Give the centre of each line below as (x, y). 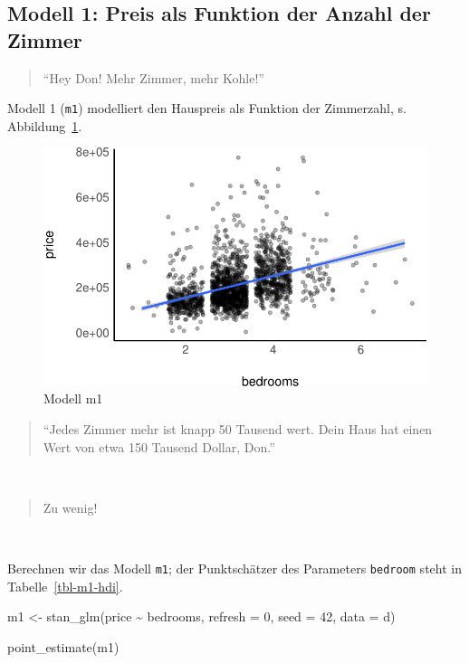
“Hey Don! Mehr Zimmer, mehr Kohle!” (153, 77)
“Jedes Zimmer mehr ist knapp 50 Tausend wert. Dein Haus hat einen (238, 428)
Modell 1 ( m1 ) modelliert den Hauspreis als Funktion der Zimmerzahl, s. (207, 108)
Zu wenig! (70, 507)
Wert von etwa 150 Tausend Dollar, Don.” (159, 446)
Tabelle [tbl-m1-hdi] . (65, 586)
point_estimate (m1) (63, 646)
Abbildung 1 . (45, 125)
